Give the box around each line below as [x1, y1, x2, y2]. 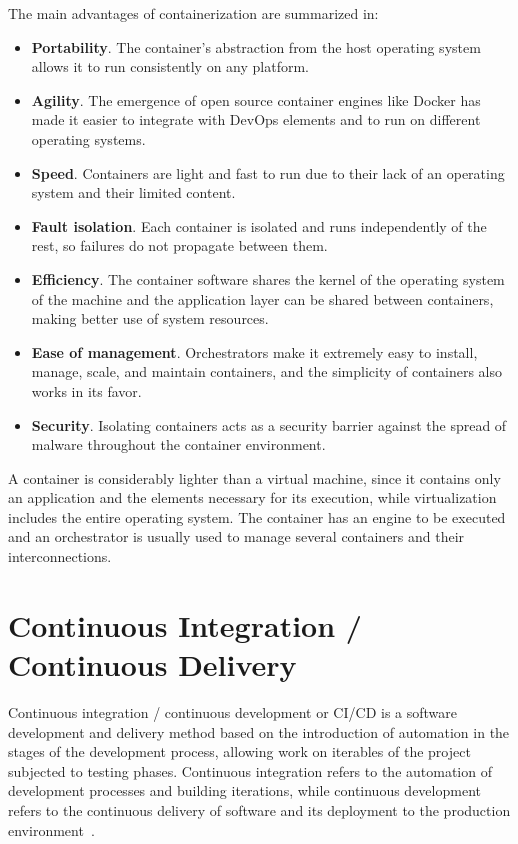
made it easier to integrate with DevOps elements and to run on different [31, 109, 481, 130]
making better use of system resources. [31, 308, 269, 329]
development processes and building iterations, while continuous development [8, 780, 481, 801]
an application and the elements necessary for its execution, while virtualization [8, 487, 497, 508]
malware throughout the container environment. [31, 434, 326, 455]
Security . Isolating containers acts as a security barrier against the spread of [31, 414, 507, 435]
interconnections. [8, 546, 112, 567]
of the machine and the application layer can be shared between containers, [31, 288, 494, 309]
